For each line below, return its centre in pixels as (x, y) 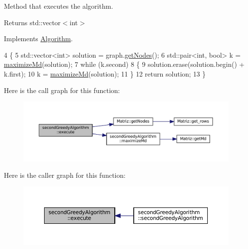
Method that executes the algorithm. (59, 6)
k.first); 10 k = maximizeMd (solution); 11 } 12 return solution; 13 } (105, 73)
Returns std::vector (32, 22)
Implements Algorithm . (39, 39)
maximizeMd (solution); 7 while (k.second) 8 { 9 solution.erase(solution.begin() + (124, 64)
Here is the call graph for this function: (62, 90)
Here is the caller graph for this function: (65, 175)
